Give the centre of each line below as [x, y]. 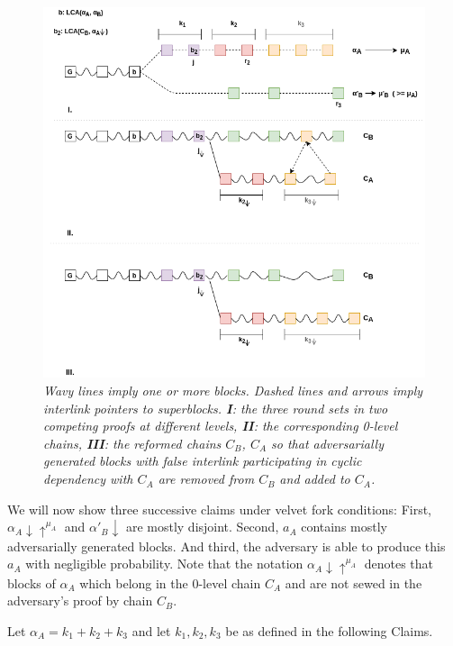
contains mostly [344, 527]
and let [151, 631]
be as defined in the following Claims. [329, 631]
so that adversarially [327, 443]
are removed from [206, 479]
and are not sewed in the [353, 582]
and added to [315, 479]
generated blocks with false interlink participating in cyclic [203, 461]
